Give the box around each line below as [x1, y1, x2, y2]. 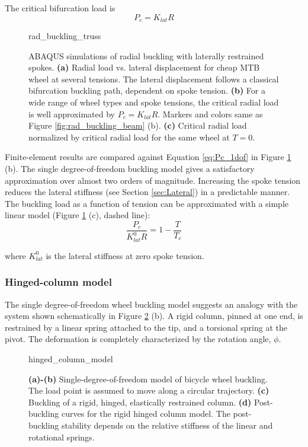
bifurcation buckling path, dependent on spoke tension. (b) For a [28, 84, 265, 97]
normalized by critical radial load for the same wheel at [28, 130, 230, 143]
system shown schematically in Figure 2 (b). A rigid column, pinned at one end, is [5, 309, 303, 322]
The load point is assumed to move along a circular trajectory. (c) [28, 384, 269, 397]
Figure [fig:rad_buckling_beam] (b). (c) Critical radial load [28, 119, 247, 132]
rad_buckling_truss [28, 30, 101, 42]
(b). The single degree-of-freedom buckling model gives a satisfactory [5, 162, 255, 174]
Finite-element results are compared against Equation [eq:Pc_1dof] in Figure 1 [5, 151, 291, 163]
